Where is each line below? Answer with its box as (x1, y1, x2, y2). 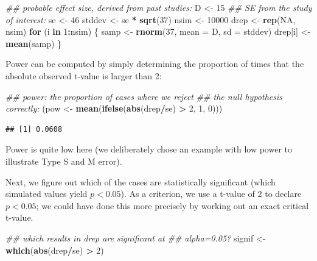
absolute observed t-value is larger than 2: (5, 69, 162, 82)
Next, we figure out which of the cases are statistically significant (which (5, 175, 276, 188)
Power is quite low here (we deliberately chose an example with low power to (5, 143, 292, 156)
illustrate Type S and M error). (5, 154, 122, 167)
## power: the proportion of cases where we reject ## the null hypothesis (5, 90, 283, 102)
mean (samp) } (5, 37, 62, 49)
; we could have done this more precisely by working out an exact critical (36, 199, 309, 212)
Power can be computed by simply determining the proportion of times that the (5, 57, 304, 70)
